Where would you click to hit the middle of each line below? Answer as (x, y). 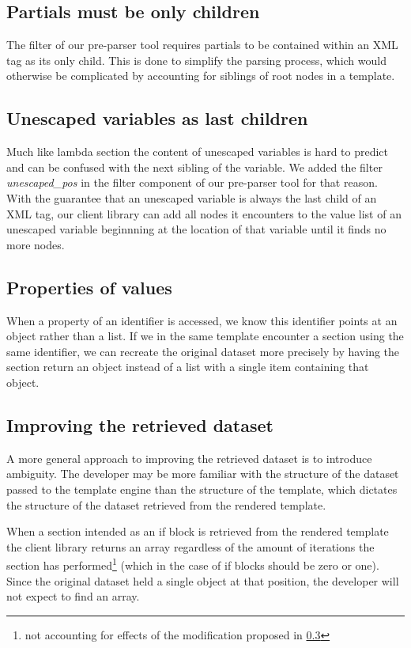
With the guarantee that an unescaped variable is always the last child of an (192, 197)
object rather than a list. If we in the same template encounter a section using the (205, 336)
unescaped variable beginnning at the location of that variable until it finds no (196, 229)
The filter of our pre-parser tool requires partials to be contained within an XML (202, 45)
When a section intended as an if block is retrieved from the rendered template (198, 531)
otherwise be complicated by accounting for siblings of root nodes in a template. (201, 76)
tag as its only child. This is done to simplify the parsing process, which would (196, 60)
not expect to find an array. (73, 596)
